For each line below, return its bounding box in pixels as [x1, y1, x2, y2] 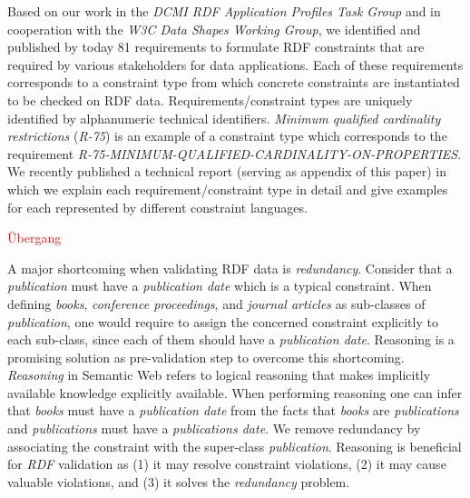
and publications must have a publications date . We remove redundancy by [7, 419, 421, 438]
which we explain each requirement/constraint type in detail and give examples [7, 179, 448, 198]
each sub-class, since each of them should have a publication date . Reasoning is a [7, 330, 455, 349]
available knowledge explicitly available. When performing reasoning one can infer [7, 383, 463, 402]
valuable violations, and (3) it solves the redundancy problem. [7, 472, 350, 491]
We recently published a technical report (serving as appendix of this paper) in [7, 162, 446, 181]
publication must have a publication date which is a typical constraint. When [7, 276, 432, 295]
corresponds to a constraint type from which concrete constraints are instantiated [7, 73, 460, 92]
